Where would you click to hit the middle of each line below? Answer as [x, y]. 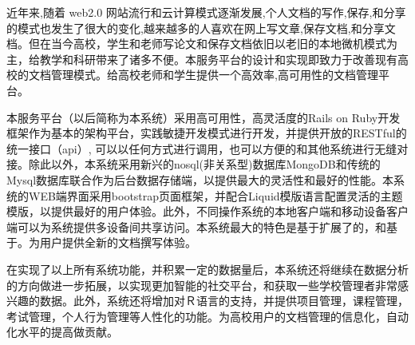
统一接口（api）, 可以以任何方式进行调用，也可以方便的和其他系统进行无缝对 [207, 148]
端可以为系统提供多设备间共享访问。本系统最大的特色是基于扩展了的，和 [196, 226]
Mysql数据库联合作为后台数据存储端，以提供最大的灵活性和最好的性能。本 [200, 179]
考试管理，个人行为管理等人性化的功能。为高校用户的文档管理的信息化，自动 [207, 316]
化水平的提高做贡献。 [62, 332]
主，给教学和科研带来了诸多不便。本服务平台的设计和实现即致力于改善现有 [202, 59]
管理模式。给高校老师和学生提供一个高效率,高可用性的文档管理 [214, 75]
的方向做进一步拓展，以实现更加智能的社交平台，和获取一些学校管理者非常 [202, 285]
